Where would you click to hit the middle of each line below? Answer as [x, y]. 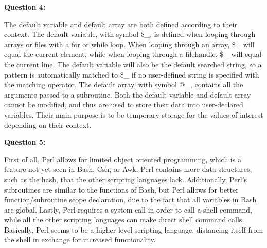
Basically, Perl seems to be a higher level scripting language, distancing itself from [134, 229]
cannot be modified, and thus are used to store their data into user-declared [124, 104]
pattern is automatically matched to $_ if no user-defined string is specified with [132, 74]
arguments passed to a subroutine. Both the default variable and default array [128, 94]
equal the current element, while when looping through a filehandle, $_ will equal [133, 54]
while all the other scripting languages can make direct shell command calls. [124, 220]
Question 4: [25, 7]
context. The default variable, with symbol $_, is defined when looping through [130, 34]
